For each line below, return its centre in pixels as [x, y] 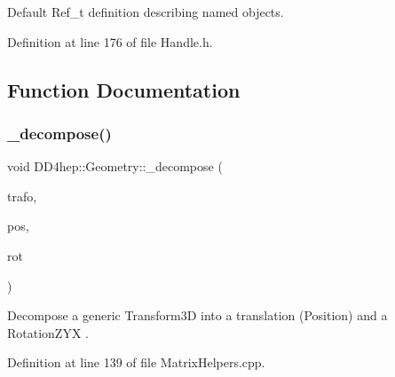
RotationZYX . [48, 332]
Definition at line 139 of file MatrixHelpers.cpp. [136, 362]
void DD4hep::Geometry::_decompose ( [115, 166]
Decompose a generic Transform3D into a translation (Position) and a [197, 315]
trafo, [22, 196]
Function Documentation [124, 89]
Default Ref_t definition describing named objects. [146, 12]
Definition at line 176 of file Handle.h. [110, 41]
